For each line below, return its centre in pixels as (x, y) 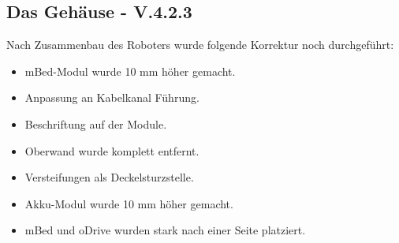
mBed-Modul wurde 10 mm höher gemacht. (130, 71)
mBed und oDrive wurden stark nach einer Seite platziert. (165, 230)
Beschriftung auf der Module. (96, 123)
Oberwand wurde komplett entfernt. (112, 150)
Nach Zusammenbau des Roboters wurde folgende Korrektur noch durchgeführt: (200, 45)
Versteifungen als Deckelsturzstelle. (109, 177)
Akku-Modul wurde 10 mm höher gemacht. (129, 203)
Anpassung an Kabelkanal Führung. (112, 97)
